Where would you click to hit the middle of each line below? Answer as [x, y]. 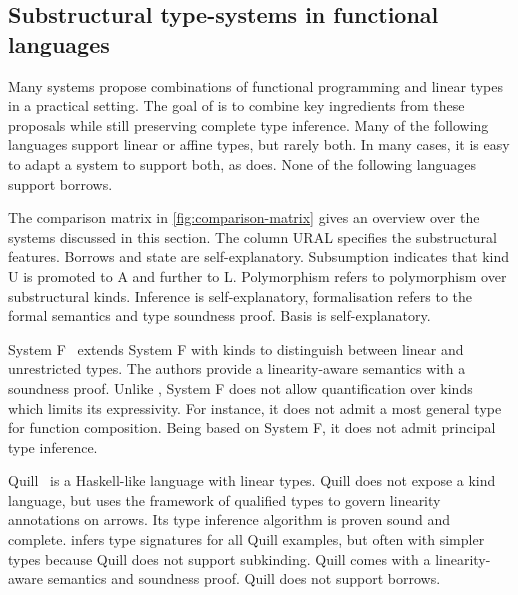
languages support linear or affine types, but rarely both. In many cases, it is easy [259, 144]
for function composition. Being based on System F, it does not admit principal [252, 427]
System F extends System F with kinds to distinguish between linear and [236, 348]
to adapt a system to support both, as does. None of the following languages [242, 163]
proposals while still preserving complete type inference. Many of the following [248, 124]
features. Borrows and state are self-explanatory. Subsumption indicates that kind [259, 256]
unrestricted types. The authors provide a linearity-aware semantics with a [237, 368]
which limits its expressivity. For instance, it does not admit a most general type [255, 407]
